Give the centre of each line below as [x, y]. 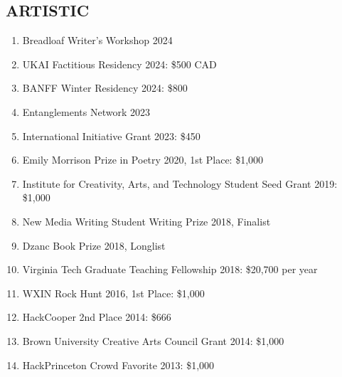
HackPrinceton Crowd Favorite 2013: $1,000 [118, 365]
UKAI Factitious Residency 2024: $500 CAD [119, 64]
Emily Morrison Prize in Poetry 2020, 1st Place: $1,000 [143, 160]
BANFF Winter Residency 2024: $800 [105, 88]
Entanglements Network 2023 [86, 111]
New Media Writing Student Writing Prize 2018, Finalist [146, 221]
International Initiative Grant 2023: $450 [111, 136]
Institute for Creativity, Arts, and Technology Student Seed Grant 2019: [180, 183]
